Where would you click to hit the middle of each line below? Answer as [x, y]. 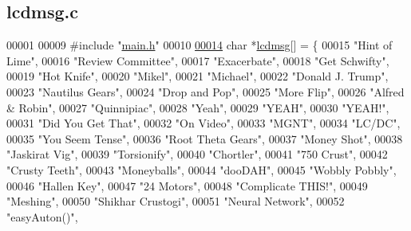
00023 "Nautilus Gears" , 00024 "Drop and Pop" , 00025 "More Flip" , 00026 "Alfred [205, 91]
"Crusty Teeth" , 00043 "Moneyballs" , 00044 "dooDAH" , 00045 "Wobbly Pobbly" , [202, 169]
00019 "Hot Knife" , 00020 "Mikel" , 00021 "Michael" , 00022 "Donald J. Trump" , [198, 76]
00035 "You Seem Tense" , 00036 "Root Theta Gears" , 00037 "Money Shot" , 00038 [205, 138]
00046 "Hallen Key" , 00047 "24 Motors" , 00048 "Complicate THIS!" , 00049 [187, 185]
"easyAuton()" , [42, 216]
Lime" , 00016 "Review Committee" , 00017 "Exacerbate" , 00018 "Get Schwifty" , [198, 60]
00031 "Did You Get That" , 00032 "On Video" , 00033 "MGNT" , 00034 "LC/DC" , [204, 123]
